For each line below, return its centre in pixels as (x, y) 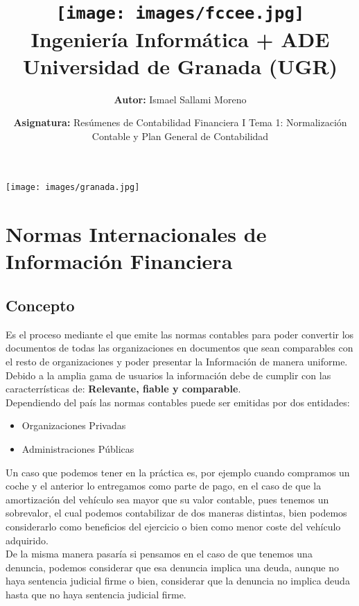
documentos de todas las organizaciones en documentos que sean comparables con (179, 348)
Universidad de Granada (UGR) (180, 66)
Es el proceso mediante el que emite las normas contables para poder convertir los (180, 334)
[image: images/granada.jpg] (73, 188)
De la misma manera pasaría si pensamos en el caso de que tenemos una (159, 554)
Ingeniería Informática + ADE (180, 38)
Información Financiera (119, 261)
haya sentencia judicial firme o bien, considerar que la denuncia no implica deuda (178, 581)
